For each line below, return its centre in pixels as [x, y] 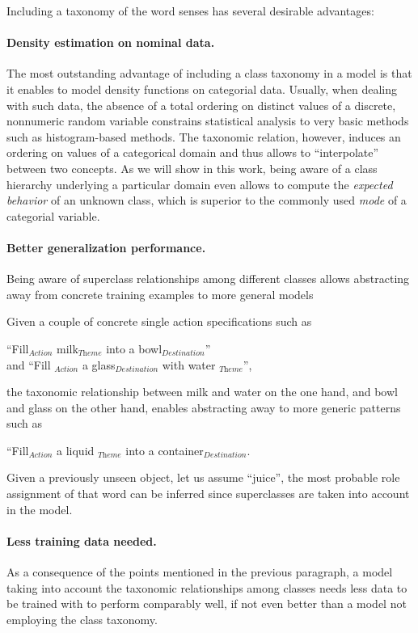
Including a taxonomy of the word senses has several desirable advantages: [190, 11]
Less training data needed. [82, 540]
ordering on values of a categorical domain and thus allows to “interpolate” [193, 152]
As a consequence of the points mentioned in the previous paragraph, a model [200, 572]
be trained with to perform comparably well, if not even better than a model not [207, 603]
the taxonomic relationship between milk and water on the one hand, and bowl [202, 392]
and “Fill [29, 364]
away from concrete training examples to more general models [160, 294]
